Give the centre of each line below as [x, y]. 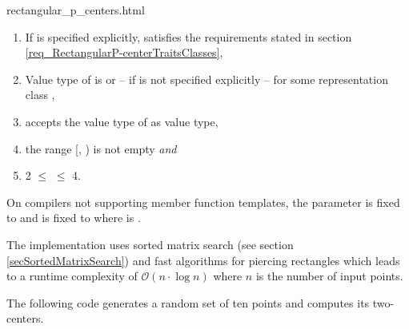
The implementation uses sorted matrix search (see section [150, 244]
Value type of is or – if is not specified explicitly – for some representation [207, 79]
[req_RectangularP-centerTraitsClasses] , [124, 52]
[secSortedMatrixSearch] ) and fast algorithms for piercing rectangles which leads [203, 260]
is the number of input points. [329, 276]
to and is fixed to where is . [74, 218]
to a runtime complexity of [72, 276]
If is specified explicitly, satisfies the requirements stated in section [188, 36]
